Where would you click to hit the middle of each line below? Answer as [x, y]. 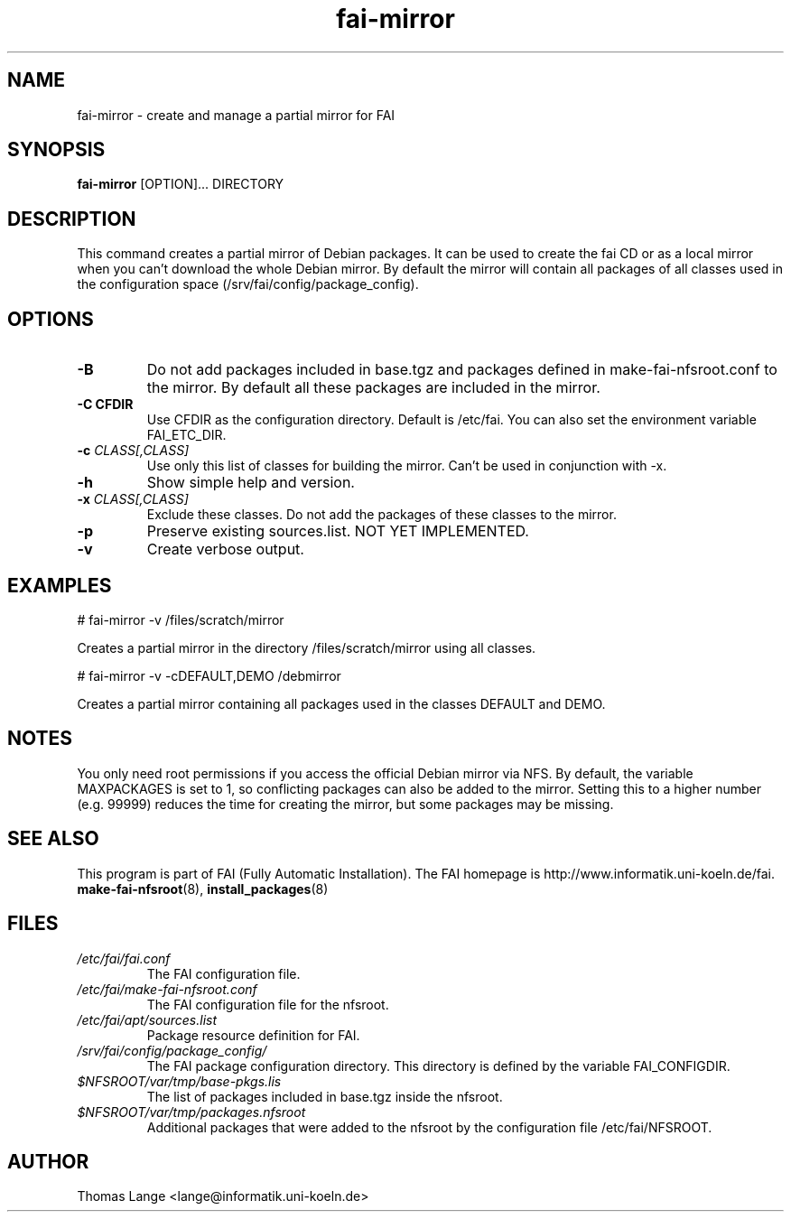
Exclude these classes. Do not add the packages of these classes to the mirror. [382, 515]
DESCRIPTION [72, 219]
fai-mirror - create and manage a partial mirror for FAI [236, 115]
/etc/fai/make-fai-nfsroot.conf [167, 989]
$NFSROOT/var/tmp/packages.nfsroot [191, 1112]
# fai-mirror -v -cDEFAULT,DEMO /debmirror [209, 675]
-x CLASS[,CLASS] [133, 499]
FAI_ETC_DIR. [186, 435]
